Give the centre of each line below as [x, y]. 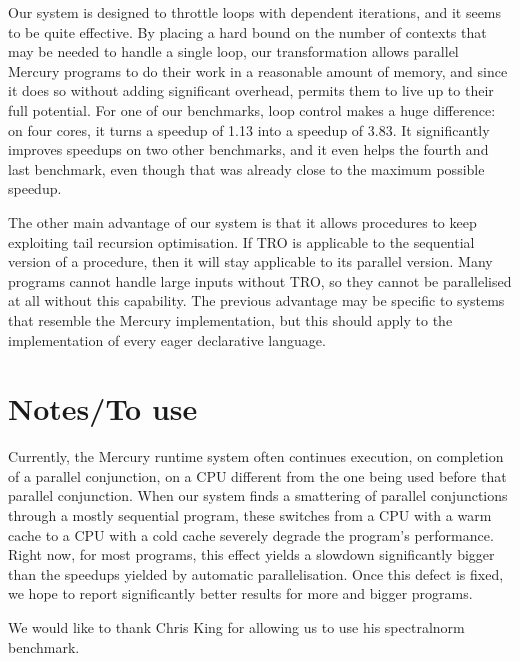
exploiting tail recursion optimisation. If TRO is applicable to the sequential [241, 241]
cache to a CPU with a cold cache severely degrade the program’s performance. [251, 534]
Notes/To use [103, 408]
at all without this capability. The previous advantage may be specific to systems [256, 300]
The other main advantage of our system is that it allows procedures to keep [242, 221]
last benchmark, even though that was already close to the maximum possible [246, 168]
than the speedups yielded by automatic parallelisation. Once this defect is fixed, [256, 573]
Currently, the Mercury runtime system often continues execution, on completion [256, 456]
